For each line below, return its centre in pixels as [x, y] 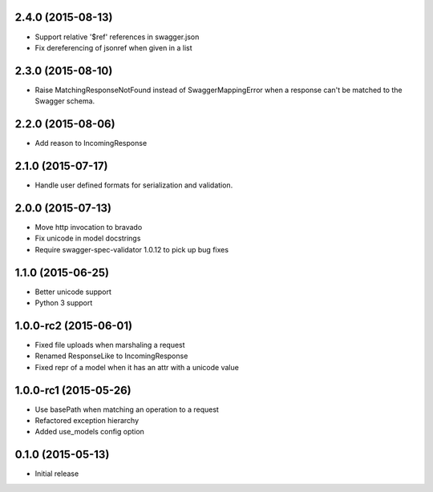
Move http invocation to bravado [89, 227]
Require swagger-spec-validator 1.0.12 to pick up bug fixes [132, 249]
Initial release [57, 474]
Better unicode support [73, 292]
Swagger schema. [65, 101]
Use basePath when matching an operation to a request [127, 409]
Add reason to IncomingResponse [91, 143]
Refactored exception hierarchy [87, 420]
